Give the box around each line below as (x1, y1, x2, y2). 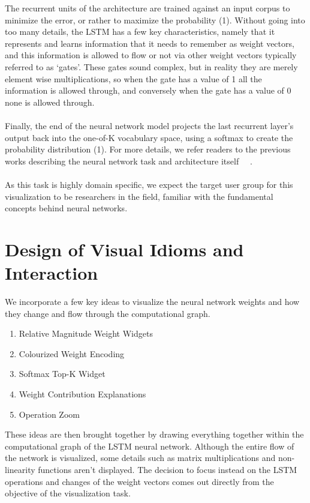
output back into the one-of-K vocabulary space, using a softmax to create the (5, 131, 293, 143)
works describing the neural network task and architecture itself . (5, 154, 252, 167)
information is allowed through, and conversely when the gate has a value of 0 (5, 84, 291, 97)
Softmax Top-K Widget (19, 367, 106, 380)
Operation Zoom (19, 408, 80, 420)
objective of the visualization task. (5, 487, 131, 499)
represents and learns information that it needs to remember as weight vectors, (5, 37, 294, 49)
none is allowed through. (5, 95, 95, 108)
